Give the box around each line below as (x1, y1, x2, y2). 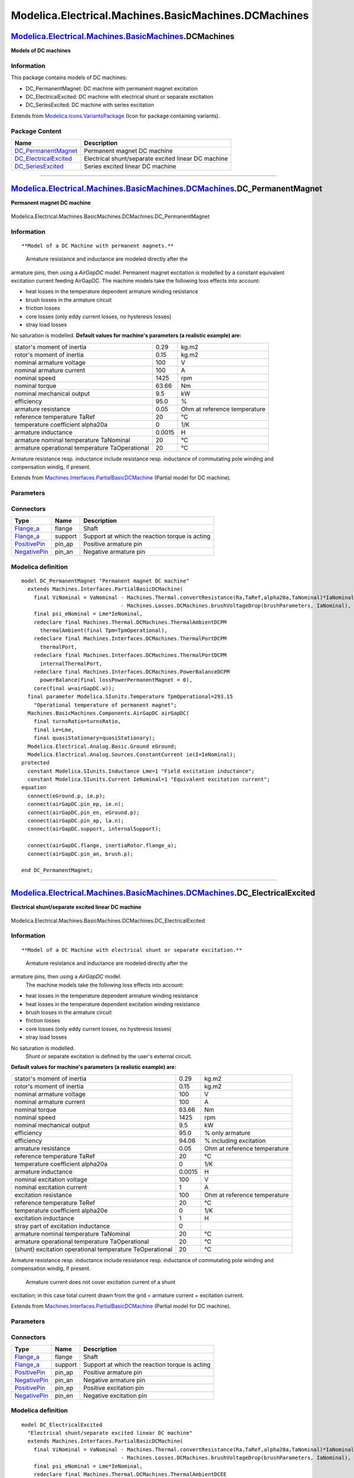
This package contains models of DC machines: (11, 74, 127, 81)
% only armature (204, 1129, 251, 1137)
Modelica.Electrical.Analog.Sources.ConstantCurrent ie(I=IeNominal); (27, 751, 236, 758)
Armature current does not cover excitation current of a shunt (25, 1278, 176, 1285)
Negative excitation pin (83, 1391, 147, 1399)
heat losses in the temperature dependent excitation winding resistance (25, 1000, 200, 1007)
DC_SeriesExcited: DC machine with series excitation (25, 101, 155, 109)
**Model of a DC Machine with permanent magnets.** (21, 242, 174, 249)
